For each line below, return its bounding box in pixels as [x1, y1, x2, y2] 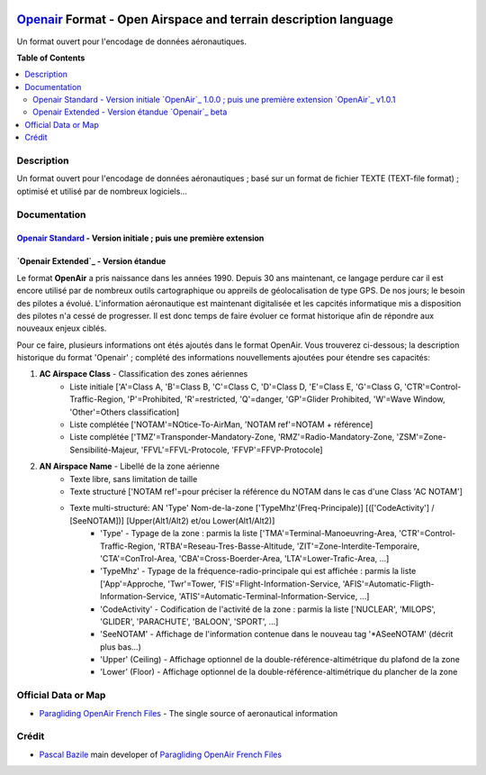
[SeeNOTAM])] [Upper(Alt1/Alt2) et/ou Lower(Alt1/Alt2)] [69, 515, 275, 526]
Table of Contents [16, 52, 85, 63]
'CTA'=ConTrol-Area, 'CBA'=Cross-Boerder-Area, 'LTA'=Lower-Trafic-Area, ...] [100, 552, 390, 563]
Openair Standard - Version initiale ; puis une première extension [16, 232, 265, 243]
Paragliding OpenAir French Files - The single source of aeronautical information [39, 707, 338, 718]
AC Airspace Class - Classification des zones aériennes [39, 369, 248, 379]
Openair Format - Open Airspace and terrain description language [16, 12, 394, 27]
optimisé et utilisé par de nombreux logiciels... [16, 186, 188, 196]
